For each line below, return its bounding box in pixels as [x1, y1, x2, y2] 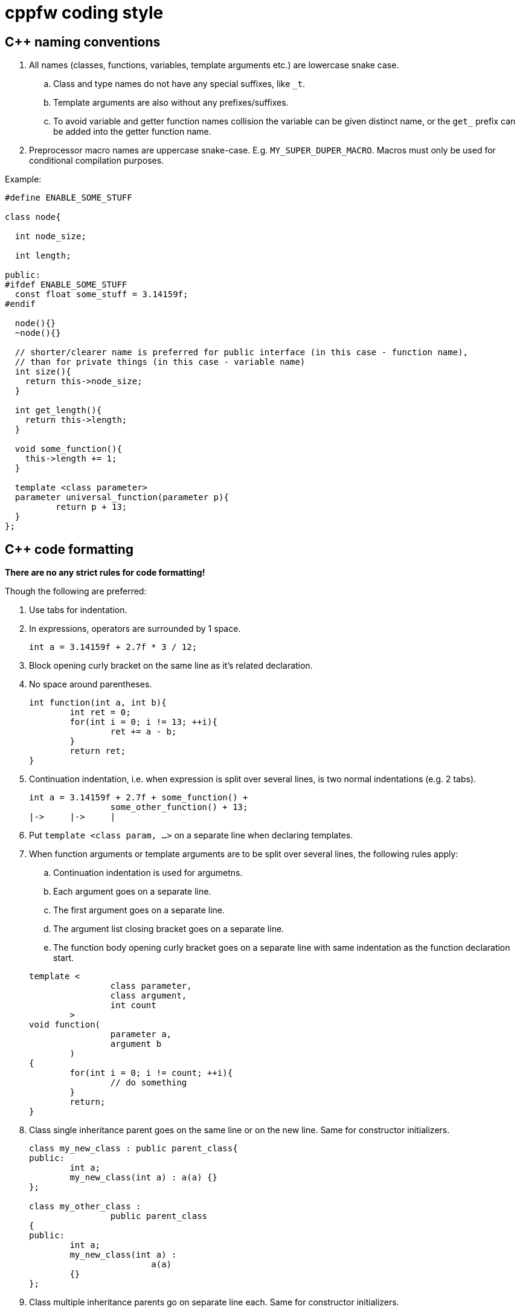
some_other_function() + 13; [110, 802, 248, 812]
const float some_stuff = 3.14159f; [14, 289, 188, 300]
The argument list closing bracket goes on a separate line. [53, 924, 284, 934]
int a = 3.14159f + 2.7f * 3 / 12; [29, 642, 197, 652]
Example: [5, 174, 42, 185]
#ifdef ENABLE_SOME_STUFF [5, 280, 127, 290]
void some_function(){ [14, 444, 122, 454]
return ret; [69, 746, 126, 756]
